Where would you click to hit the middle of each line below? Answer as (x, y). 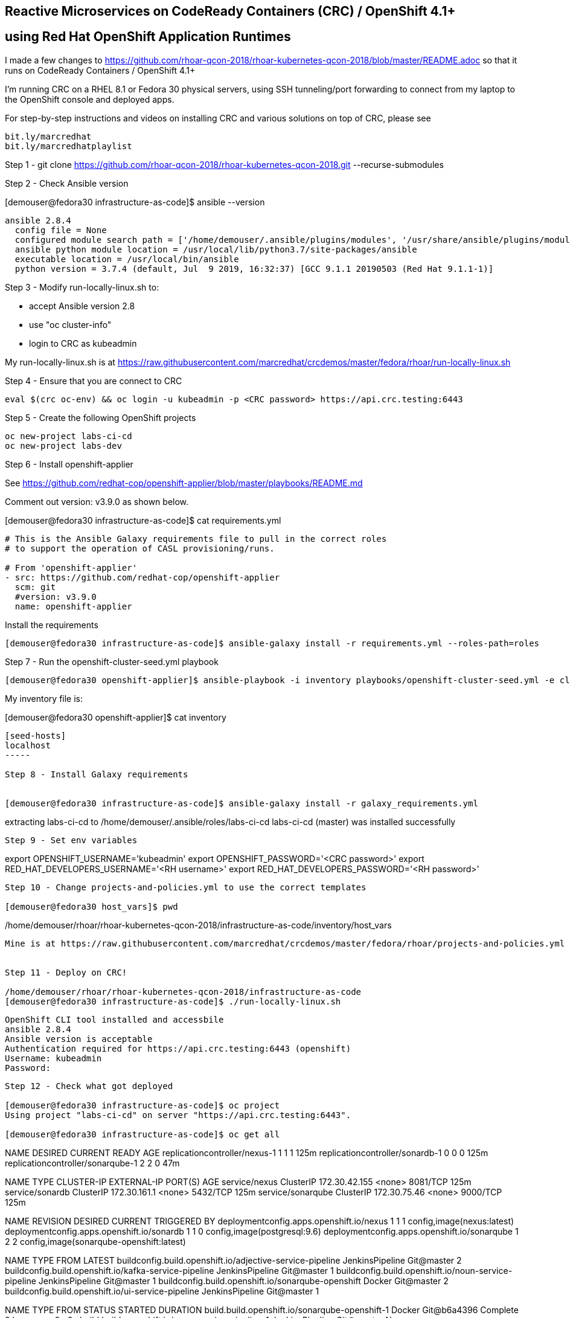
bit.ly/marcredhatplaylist (69, 146)
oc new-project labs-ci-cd (69, 436)
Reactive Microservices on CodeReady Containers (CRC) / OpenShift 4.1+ (230, 11)
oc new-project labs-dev (63, 445)
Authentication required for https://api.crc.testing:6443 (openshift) (178, 1048)
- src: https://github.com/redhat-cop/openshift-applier (142, 577)
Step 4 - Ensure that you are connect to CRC (94, 381)
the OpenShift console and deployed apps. (90, 99)
